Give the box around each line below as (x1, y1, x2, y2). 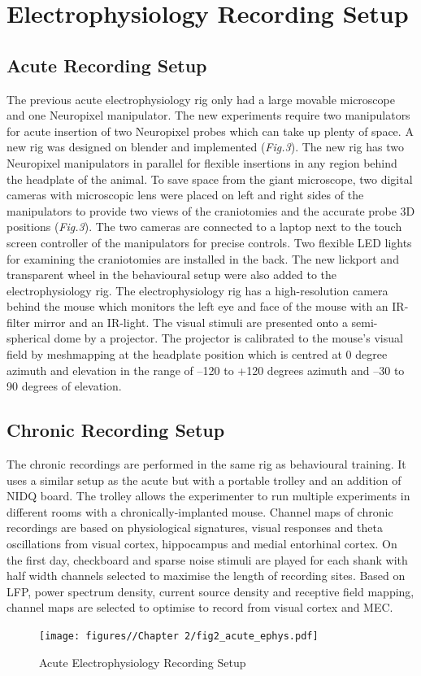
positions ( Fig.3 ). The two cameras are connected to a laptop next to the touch (7, 218, 402, 235)
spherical (7, 329, 50, 347)
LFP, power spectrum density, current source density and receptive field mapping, (7, 582, 414, 600)
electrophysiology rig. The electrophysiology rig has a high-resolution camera (7, 281, 388, 299)
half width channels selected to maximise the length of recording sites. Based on (7, 567, 406, 584)
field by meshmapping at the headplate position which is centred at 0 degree (7, 346, 388, 363)
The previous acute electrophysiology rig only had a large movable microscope (7, 90, 395, 107)
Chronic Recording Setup (7, 417, 225, 443)
